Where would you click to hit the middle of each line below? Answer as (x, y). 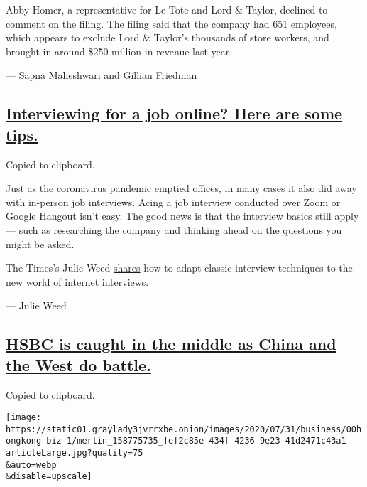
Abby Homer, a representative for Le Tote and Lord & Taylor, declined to (167, 9)
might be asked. (40, 243)
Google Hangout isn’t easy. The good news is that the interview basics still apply (182, 216)
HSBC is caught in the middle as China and (171, 344)
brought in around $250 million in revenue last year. (119, 51)
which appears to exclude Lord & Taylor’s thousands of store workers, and (168, 37)
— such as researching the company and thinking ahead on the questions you (174, 229)
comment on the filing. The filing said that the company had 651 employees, (171, 23)
